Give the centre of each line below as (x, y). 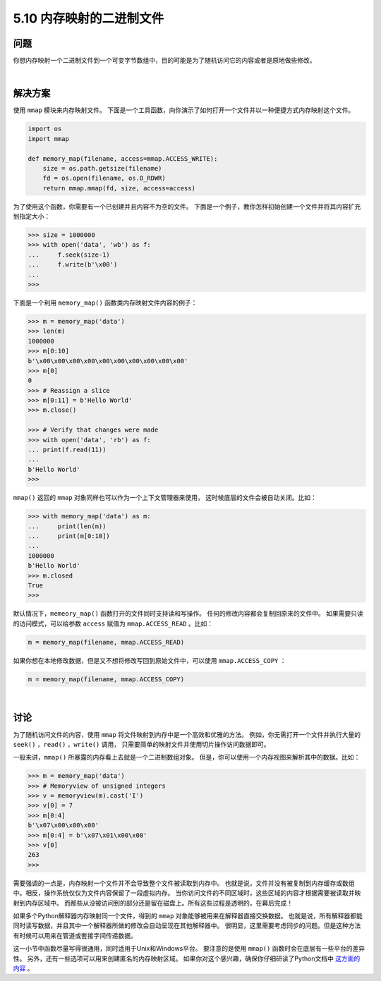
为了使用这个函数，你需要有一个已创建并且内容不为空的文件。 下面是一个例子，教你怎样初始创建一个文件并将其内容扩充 (187, 206)
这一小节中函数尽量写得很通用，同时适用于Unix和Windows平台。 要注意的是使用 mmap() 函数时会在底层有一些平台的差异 (189, 949)
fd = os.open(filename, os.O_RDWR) (104, 178)
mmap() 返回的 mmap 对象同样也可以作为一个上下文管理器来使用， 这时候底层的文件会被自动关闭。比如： (165, 498)
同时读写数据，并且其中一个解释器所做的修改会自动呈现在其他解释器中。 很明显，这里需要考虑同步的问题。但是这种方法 (187, 926)
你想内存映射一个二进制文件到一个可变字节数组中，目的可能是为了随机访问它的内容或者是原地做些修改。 (164, 61)
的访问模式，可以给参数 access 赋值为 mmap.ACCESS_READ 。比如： (113, 623)
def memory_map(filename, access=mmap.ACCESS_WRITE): (123, 158)
